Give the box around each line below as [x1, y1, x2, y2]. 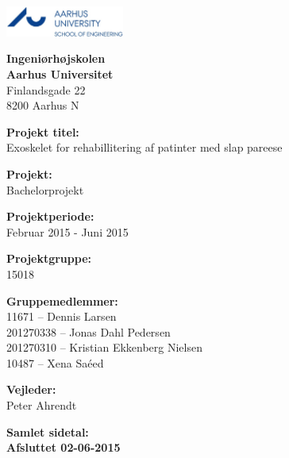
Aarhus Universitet [6, 65, 114, 82]
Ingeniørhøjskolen [6, 50, 106, 67]
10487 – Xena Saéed [6, 354, 104, 371]
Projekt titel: [6, 123, 79, 140]
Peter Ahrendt [6, 397, 77, 414]
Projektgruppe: [6, 250, 92, 267]
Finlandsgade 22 [6, 81, 86, 98]
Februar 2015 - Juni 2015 [6, 223, 129, 240]
